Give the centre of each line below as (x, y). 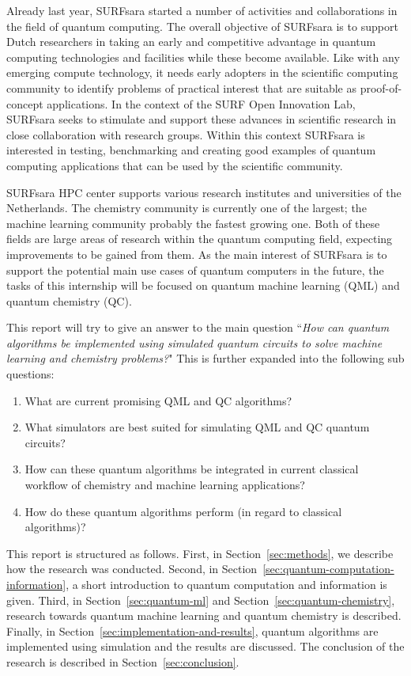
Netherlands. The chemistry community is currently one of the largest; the (187, 208)
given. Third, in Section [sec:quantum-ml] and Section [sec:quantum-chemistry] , (201, 600)
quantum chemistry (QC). (69, 300)
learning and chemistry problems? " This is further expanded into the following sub (205, 358)
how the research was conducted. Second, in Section (132, 569)
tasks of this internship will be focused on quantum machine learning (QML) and (203, 285)
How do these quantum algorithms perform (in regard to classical (183, 511)
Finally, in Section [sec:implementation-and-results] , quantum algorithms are (192, 630)
